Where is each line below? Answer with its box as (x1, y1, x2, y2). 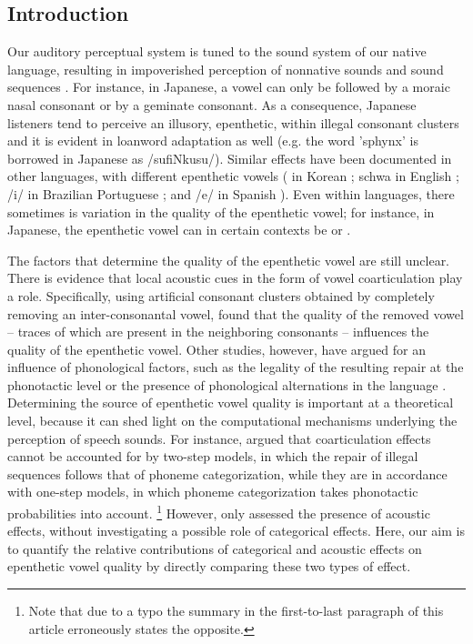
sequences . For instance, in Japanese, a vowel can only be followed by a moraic (7, 77, 450, 96)
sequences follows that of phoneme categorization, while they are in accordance (7, 464, 448, 483)
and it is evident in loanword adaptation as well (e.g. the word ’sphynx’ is (7, 131, 418, 150)
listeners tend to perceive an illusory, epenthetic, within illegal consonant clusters (7, 113, 459, 132)
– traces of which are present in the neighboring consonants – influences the (7, 322, 429, 341)
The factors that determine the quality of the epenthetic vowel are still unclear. (7, 250, 450, 269)
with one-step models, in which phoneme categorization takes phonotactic (7, 482, 418, 501)
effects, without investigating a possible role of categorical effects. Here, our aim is (7, 521, 465, 540)
